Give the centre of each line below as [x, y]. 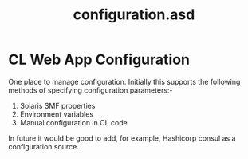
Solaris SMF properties [57, 105]
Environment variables [57, 114]
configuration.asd [134, 15]
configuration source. [44, 146]
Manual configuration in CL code [73, 122]
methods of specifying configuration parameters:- [91, 90]
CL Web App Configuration [99, 60]
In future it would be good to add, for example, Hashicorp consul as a [122, 138]
